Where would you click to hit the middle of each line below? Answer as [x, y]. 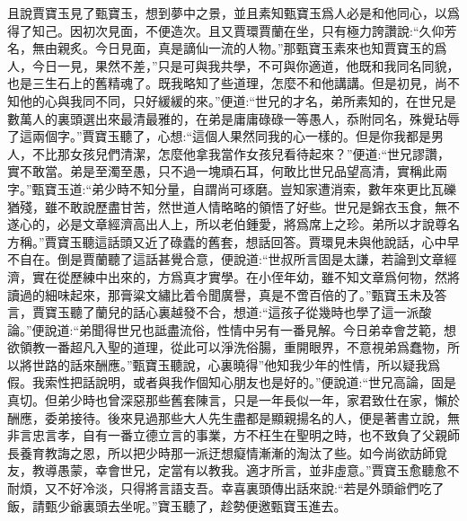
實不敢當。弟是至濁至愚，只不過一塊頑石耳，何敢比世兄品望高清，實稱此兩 [227, 171]
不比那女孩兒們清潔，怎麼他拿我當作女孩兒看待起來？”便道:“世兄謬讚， [241, 153]
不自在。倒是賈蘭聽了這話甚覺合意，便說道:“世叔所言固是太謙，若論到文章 [226, 259]
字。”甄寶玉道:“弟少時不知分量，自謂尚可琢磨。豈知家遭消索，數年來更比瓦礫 [232, 188]
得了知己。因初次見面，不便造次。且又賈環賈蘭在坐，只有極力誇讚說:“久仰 [226, 30]
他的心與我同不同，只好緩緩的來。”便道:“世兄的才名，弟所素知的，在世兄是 [238, 100]
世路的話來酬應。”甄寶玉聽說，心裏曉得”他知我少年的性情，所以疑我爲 [236, 364]
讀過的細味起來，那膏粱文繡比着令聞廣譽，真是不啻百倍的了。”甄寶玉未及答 [227, 294]
